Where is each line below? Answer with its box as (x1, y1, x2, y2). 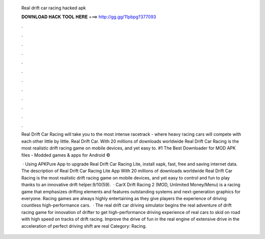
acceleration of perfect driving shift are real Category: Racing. (21, 223, 147, 229)
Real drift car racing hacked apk (21, 5, 86, 11)
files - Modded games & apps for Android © (21, 152, 110, 158)
